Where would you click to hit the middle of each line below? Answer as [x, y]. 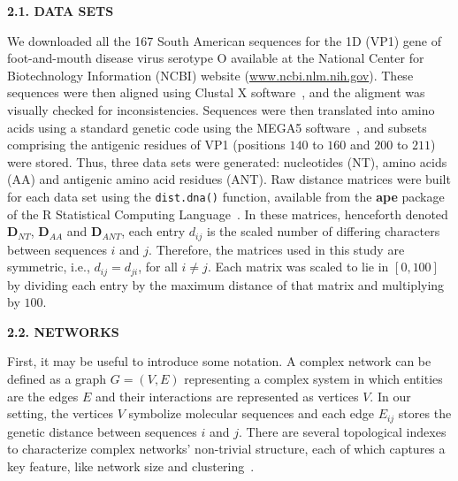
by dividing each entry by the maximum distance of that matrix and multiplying [226, 284]
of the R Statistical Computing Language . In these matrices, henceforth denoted [228, 214]
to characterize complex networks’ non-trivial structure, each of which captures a [226, 449]
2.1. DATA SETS [61, 11]
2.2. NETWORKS [63, 331]
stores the [425, 413]
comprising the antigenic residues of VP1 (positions [146, 145]
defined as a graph [57, 379]
